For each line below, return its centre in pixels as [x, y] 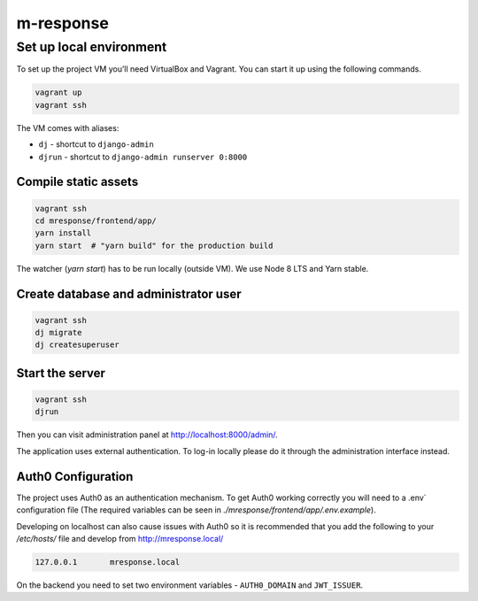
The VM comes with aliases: [68, 127]
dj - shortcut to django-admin [96, 144]
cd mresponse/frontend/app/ [96, 220]
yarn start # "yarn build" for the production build [154, 245]
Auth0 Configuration [75, 477]
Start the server [61, 373]
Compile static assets [77, 182]
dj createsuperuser [77, 345]
